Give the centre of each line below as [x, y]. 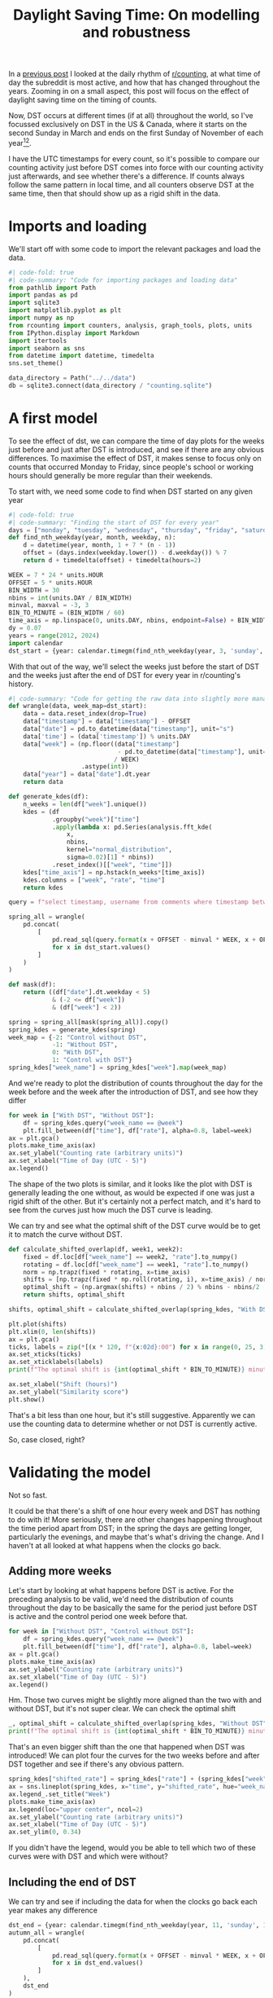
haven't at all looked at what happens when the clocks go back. [115, 1545]
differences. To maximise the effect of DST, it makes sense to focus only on [135, 458]
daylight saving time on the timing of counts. [83, 100]
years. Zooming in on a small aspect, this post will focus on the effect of [129, 91]
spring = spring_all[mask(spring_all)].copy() [89, 1022]
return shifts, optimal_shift [74, 1295]
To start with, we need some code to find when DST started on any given [131, 491]
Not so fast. [28, 1495]
